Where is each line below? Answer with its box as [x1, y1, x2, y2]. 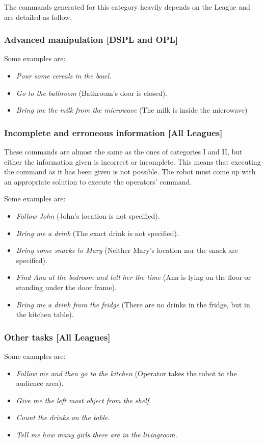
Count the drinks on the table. [16, 412, 110, 423]
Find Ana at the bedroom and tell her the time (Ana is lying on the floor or [16, 272, 251, 282]
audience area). [16, 378, 64, 388]
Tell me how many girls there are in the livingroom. [16, 429, 177, 439]
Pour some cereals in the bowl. [16, 70, 112, 81]
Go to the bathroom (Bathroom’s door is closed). [16, 87, 168, 98]
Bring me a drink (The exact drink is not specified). [16, 227, 179, 238]
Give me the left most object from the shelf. [16, 395, 151, 405]
